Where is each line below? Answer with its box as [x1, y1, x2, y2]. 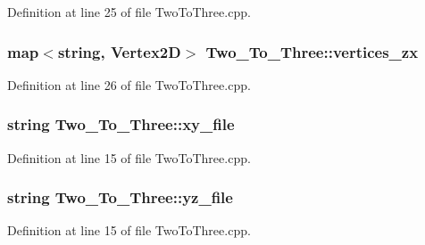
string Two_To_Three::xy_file [7, 113, 235, 135]
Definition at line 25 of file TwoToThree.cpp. [7, 3, 251, 20]
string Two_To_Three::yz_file [7, 186, 233, 208]
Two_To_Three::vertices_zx [205, 40, 419, 62]
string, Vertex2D [57, 40, 181, 62]
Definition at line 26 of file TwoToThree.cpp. [7, 75, 251, 94]
